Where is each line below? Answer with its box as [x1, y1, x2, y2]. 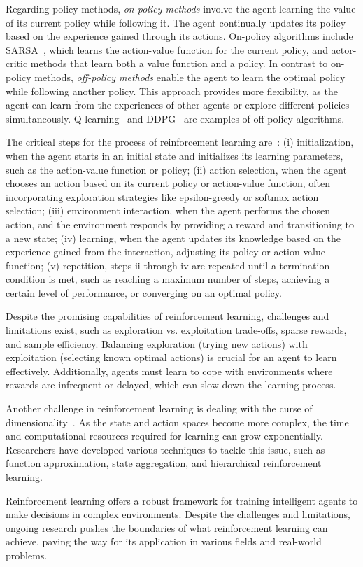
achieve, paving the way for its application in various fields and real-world [6, 534, 322, 549]
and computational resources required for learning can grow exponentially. [6, 428, 323, 443]
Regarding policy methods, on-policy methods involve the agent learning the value [6, 1, 356, 15]
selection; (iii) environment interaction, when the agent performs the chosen [6, 203, 330, 218]
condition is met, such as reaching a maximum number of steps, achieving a [6, 272, 330, 286]
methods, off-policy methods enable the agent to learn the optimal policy [34, 69, 346, 84]
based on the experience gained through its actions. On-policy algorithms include [6, 29, 353, 43]
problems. [6, 547, 48, 562]
